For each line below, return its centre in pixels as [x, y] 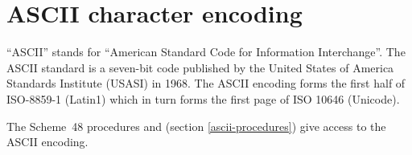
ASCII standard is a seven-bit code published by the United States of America [200, 67]
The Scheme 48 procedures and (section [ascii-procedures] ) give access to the [196, 126]
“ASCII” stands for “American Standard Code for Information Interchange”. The [206, 52]
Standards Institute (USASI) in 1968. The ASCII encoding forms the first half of [206, 83]
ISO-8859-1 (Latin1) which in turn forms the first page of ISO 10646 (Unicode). [203, 98]
